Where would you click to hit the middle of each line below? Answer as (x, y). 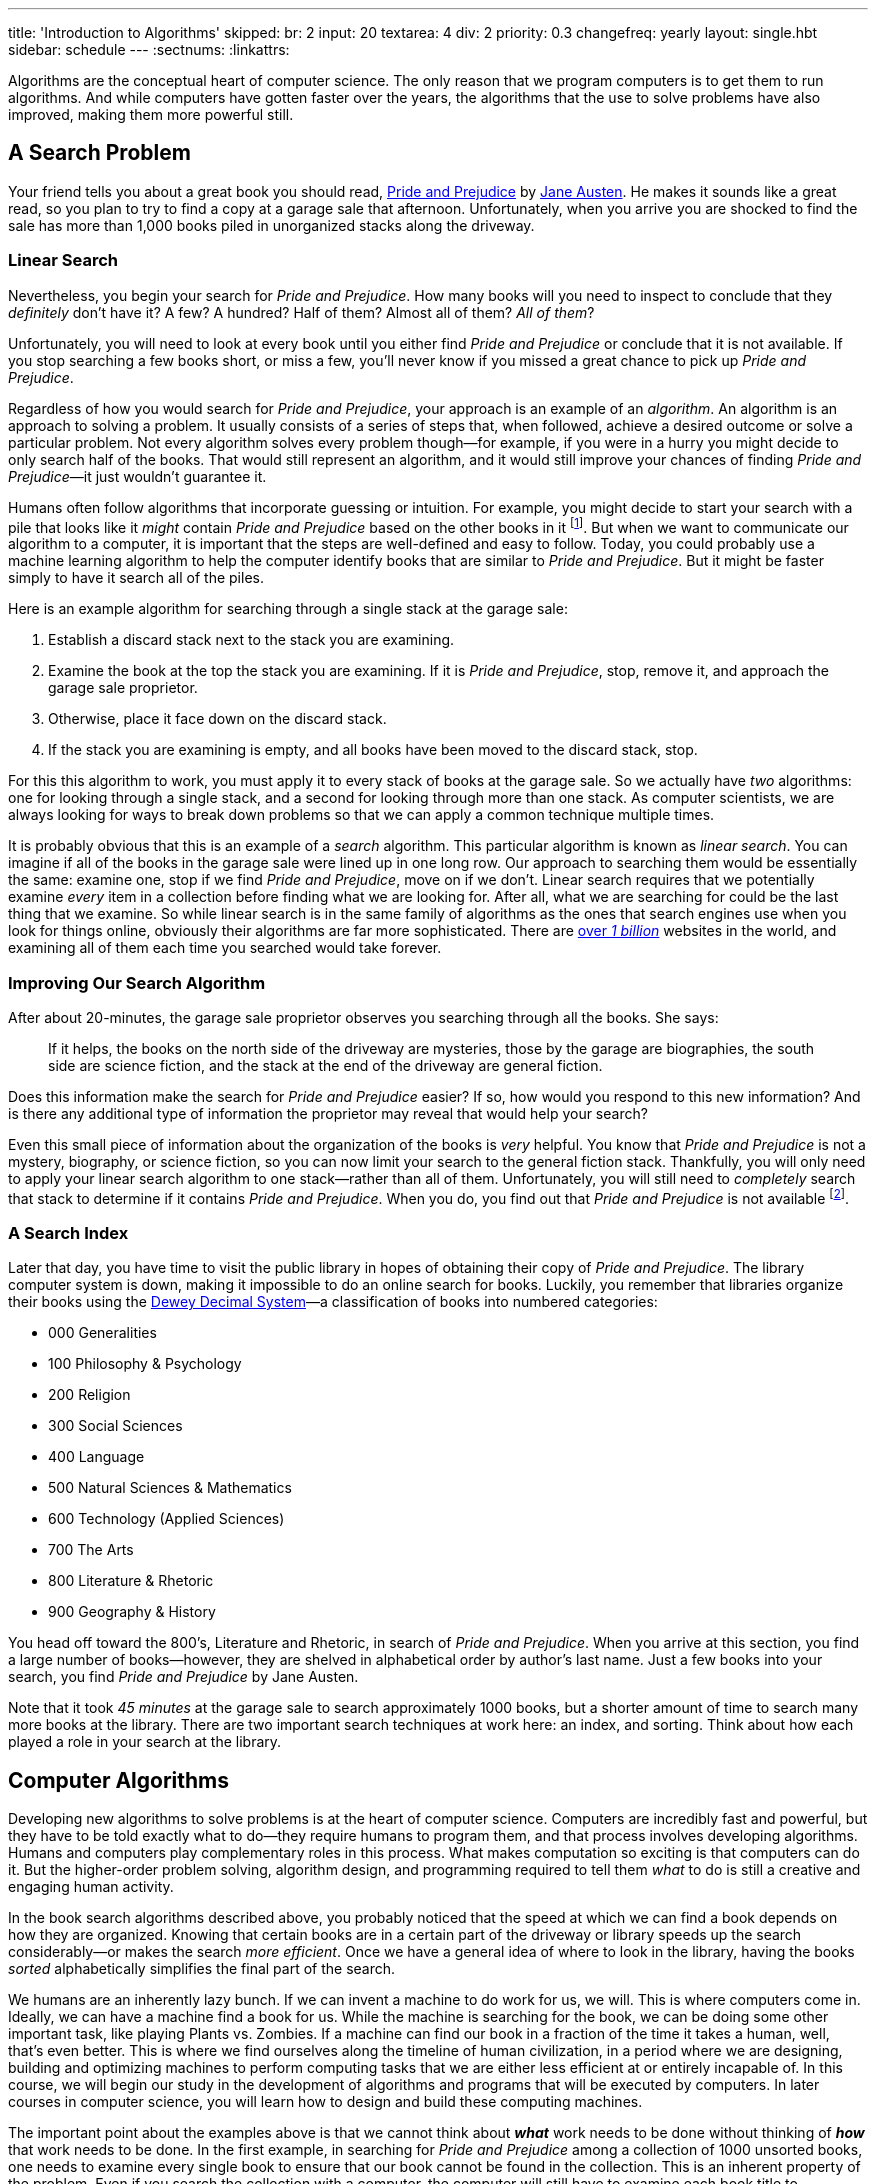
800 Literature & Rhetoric (131, 1581)
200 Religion (89, 1395)
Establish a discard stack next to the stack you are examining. (251, 640)
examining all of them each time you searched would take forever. (225, 948)
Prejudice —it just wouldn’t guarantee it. (137, 476)
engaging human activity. (91, 1887)
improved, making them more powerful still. (151, 114)
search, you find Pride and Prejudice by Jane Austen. (183, 1677)
